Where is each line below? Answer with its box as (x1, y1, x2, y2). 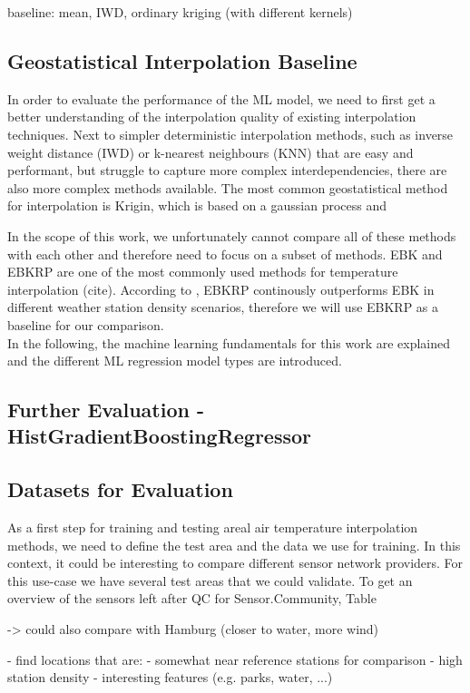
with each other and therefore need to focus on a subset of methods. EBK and (7, 244, 443, 263)
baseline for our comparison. (7, 315, 164, 334)
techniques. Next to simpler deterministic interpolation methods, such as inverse (7, 124, 454, 143)
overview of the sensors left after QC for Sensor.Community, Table (7, 589, 377, 608)
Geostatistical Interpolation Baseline (7, 46, 357, 74)
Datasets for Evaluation (7, 475, 233, 503)
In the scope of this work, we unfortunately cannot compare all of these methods (7, 226, 456, 245)
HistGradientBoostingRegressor (7, 422, 312, 450)
